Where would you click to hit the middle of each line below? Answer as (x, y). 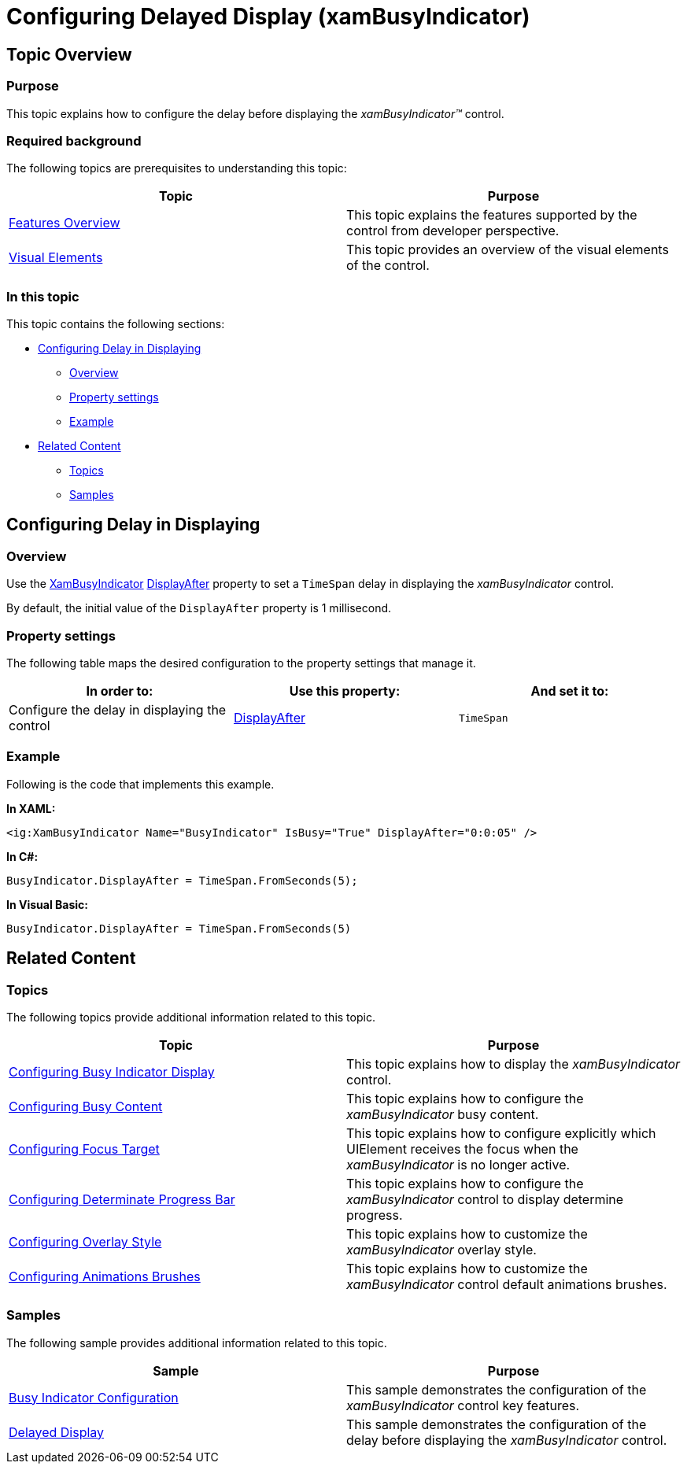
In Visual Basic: (47, 904)
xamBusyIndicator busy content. (443, 1114)
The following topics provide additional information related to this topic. (191, 1017)
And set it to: (570, 691)
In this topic (43, 296)
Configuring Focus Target (84, 1149)
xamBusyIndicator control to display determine (485, 1199)
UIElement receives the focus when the (462, 1149)
